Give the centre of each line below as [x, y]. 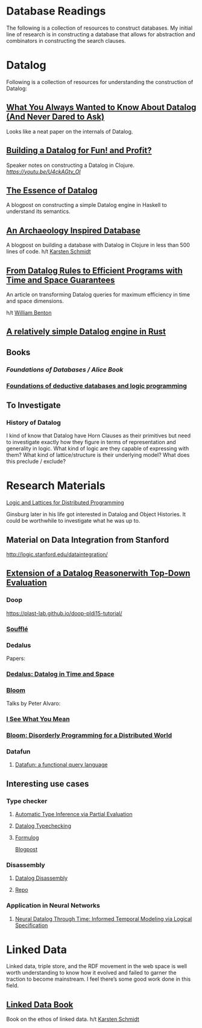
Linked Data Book [40, 1005]
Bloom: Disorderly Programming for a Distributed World [89, 735]
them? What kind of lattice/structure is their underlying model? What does [98, 455]
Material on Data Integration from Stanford [88, 540]
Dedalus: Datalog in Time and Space [60, 674]
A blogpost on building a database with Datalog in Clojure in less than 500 [98, 245]
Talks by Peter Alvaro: [33, 704]
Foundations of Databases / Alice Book [65, 369]
